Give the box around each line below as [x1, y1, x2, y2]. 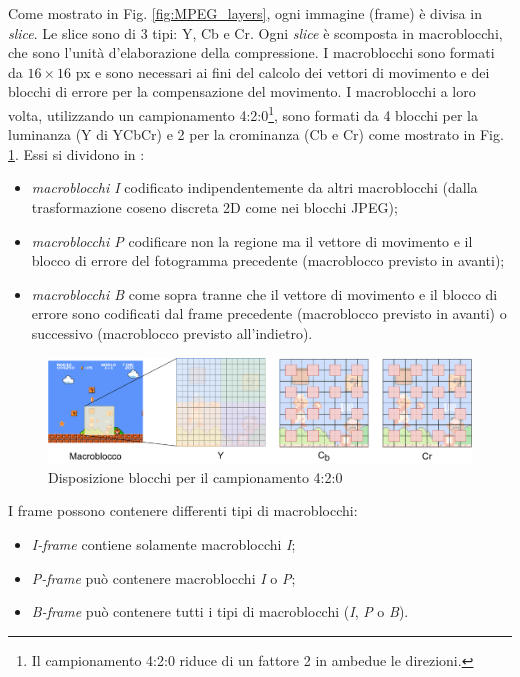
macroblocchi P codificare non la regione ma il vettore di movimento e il [31, 230, 473, 251]
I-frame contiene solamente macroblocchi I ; [31, 533, 296, 554]
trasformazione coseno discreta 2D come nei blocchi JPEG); [31, 197, 398, 217]
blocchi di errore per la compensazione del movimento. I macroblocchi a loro [8, 81, 476, 102]
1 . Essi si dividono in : [8, 143, 145, 164]
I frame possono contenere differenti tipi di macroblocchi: [8, 500, 358, 521]
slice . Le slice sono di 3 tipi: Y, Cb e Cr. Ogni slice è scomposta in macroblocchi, [8, 22, 503, 43]
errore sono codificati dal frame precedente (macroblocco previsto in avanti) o [31, 303, 507, 324]
